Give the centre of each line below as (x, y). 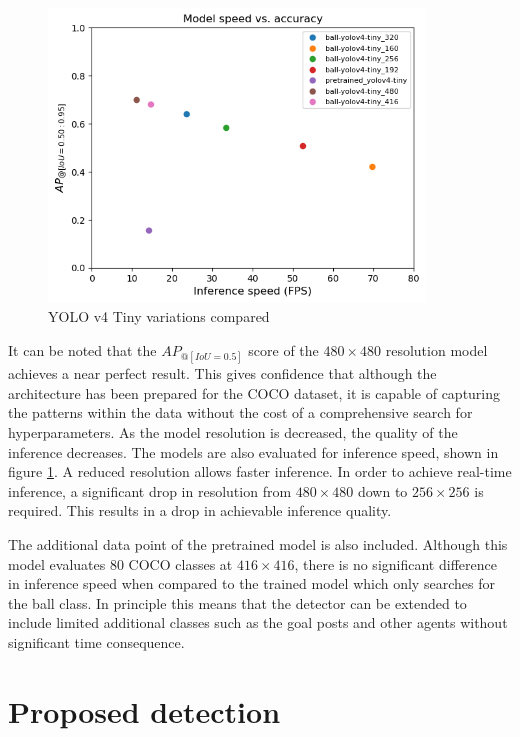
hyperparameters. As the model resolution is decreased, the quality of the (233, 431)
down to (382, 490)
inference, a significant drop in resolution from (150, 490)
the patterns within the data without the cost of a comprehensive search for (240, 412)
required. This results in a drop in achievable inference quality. (200, 510)
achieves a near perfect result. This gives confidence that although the (222, 373)
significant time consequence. (96, 641)
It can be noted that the (82, 350)
